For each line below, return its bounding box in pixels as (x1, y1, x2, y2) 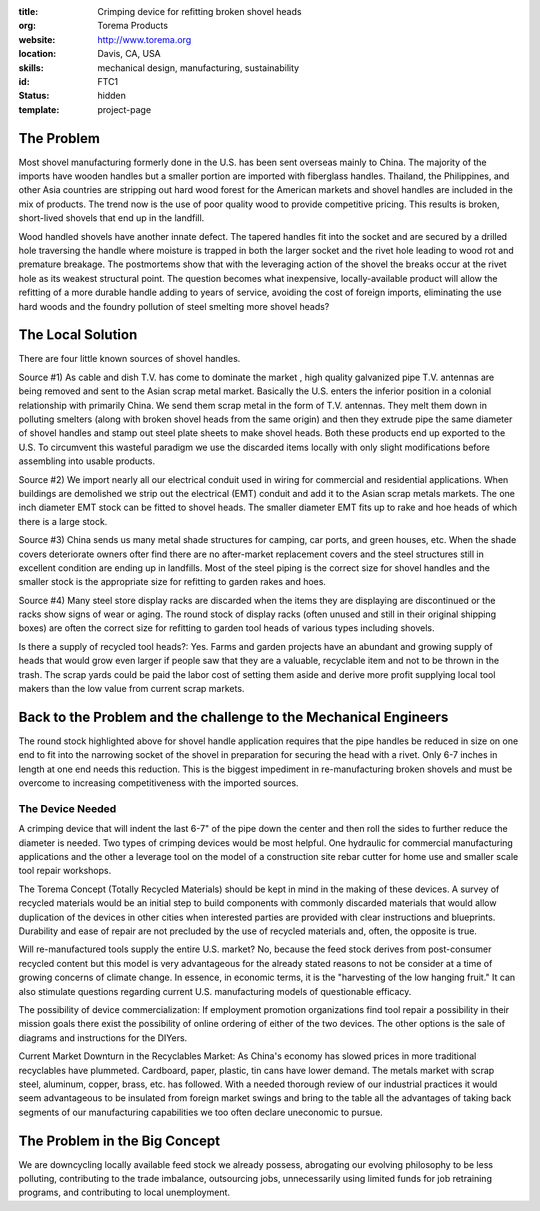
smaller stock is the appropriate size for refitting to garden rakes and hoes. (18, 576, 327, 588)
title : (18, 6, 39, 17)
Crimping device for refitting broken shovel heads (97, 6, 302, 17)
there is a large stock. (18, 515, 108, 527)
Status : (18, 90, 50, 102)
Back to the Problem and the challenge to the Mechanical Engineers (18, 708, 449, 725)
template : (18, 103, 60, 115)
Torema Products (97, 20, 169, 32)
